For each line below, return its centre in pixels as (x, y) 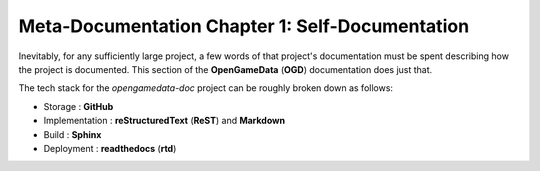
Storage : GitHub (78, 106)
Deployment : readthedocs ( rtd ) (110, 148)
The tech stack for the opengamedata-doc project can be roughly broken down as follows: (206, 88)
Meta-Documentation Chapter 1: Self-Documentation (244, 26)
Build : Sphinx (72, 134)
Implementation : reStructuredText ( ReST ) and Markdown (164, 121)
